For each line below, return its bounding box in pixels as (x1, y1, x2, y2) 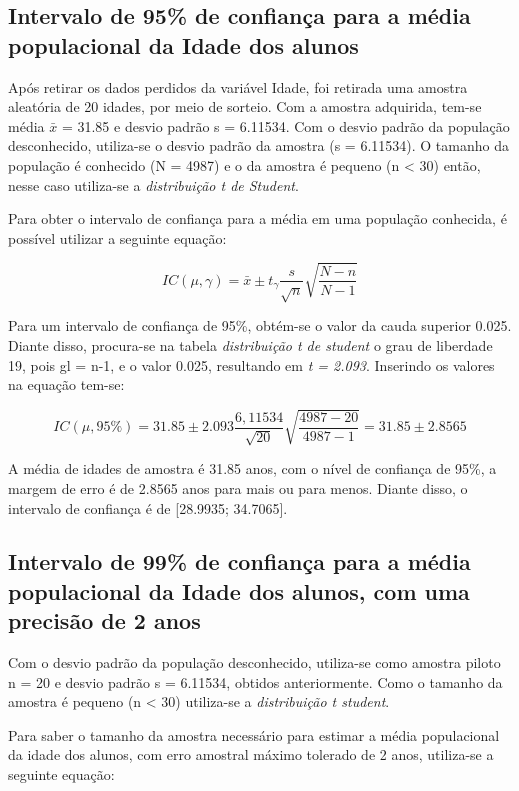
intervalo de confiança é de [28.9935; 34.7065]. (8, 497, 288, 518)
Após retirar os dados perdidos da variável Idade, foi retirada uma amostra (8, 76, 468, 97)
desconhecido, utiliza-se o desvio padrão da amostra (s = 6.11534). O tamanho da (8, 135, 509, 156)
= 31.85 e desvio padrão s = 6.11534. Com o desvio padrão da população (61, 115, 510, 136)
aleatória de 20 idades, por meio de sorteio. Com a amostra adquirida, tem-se (8, 96, 482, 117)
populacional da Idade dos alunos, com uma (8, 575, 470, 606)
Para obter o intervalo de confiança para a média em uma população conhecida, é (8, 208, 507, 229)
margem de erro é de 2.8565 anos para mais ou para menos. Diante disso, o (8, 477, 468, 498)
